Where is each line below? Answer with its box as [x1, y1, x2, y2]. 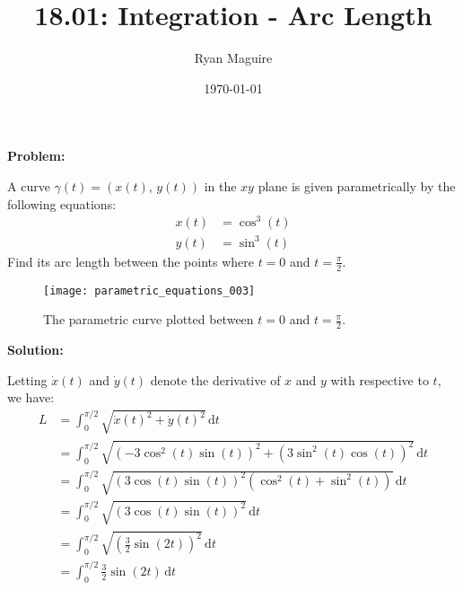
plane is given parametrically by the [258, 176, 456, 195]
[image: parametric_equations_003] [43, 284, 256, 297]
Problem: [7, 146, 66, 165]
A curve [7, 176, 50, 195]
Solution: [7, 340, 64, 359]
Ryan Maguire [194, 48, 273, 67]
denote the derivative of [150, 370, 281, 389]
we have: [7, 388, 55, 407]
